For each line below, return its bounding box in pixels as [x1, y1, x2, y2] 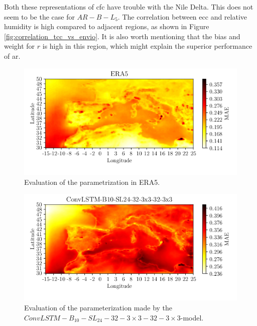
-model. [180, 312, 204, 322]
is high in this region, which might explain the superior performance [42, 41, 252, 51]
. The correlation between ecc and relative [117, 11, 247, 22]
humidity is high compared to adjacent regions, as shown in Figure [4, 21, 209, 32]
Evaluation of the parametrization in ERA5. [24, 176, 160, 187]
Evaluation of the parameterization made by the [24, 302, 173, 313]
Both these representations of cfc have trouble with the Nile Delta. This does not [4, 2, 253, 12]
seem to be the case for [4, 11, 75, 22]
